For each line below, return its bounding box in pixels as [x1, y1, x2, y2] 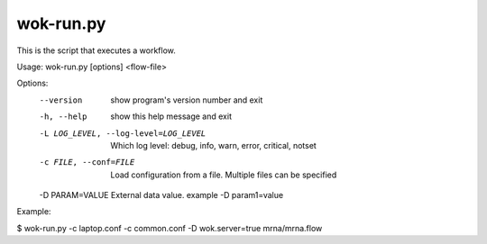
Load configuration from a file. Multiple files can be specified [110, 169, 337, 180]
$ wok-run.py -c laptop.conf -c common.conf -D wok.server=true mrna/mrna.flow [16, 222, 323, 233]
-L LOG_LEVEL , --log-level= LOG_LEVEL [39, 128, 207, 139]
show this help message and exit [110, 111, 232, 122]
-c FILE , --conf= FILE [39, 158, 135, 167]
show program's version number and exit [110, 95, 263, 105]
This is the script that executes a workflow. [16, 45, 176, 56]
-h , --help [39, 112, 87, 122]
